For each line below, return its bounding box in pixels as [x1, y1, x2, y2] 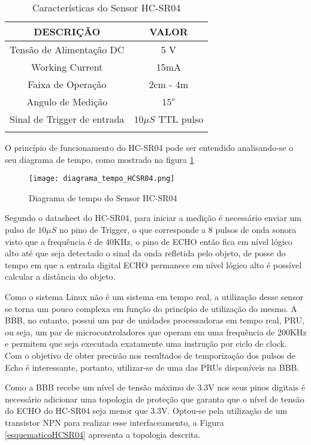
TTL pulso [158, 112, 204, 126]
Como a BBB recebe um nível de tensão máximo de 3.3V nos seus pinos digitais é [5, 381, 306, 393]
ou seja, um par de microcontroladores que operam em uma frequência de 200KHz [5, 325, 307, 338]
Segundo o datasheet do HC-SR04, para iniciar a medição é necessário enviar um [5, 211, 301, 224]
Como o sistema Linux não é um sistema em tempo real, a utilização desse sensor [5, 290, 304, 302]
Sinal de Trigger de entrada [10, 112, 125, 126]
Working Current [31, 60, 103, 74]
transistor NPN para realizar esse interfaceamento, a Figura [5, 416, 224, 428]
